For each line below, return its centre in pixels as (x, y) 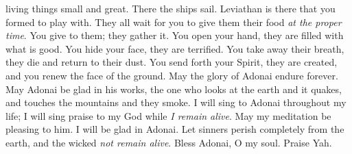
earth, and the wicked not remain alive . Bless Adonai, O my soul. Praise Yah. (169, 142)
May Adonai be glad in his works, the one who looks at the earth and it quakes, (174, 89)
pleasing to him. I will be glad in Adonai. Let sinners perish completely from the (175, 129)
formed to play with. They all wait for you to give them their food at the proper (174, 22)
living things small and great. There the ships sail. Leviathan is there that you (171, 8)
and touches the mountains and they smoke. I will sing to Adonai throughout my (176, 102)
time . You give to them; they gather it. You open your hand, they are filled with (175, 35)
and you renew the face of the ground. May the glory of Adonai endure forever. (172, 75)
